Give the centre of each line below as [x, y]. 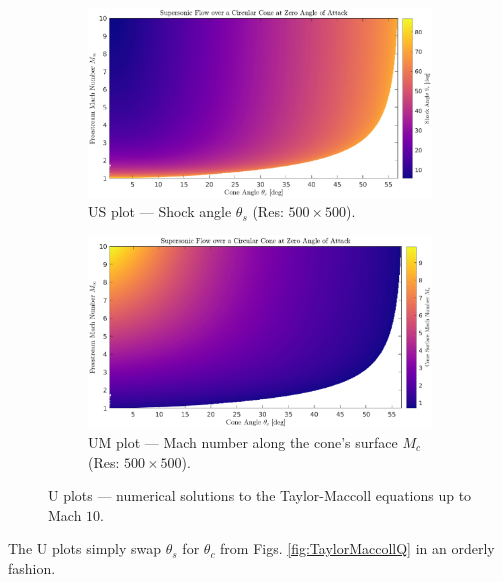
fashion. [32, 567]
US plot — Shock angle [160, 211]
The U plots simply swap [85, 548]
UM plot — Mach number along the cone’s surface [243, 441]
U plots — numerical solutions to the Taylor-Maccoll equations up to [260, 495]
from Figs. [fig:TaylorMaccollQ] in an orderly [357, 548]
